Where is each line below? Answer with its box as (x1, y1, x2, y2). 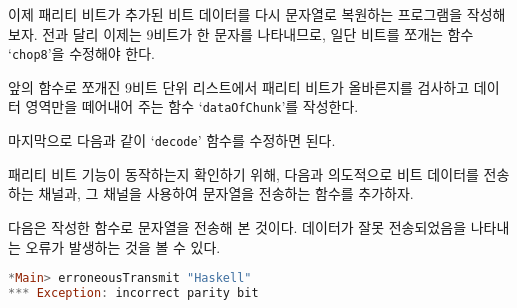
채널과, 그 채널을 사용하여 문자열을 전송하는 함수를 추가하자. (38, 183, 414, 204)
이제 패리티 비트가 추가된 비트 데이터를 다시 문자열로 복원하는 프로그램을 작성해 (8, 4, 506, 24)
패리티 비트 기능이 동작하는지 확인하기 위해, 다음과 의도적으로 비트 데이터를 (8, 163, 479, 184)
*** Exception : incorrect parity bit (8, 286, 259, 300)
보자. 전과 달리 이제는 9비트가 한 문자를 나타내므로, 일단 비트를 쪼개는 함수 (8, 23, 474, 44)
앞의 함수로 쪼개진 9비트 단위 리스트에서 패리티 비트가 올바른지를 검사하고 (8, 76, 470, 97)
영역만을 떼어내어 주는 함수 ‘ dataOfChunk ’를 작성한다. (25, 96, 359, 117)
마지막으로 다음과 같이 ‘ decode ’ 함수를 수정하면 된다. (8, 130, 336, 151)
